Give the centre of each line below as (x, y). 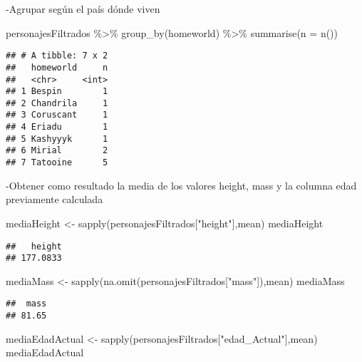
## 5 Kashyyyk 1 (57, 139)
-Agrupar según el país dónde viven (83, 9)
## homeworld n (57, 67)
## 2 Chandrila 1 (57, 103)
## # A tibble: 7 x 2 (57, 56)
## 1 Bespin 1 (57, 92)
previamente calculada (55, 199)
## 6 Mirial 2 (57, 151)
